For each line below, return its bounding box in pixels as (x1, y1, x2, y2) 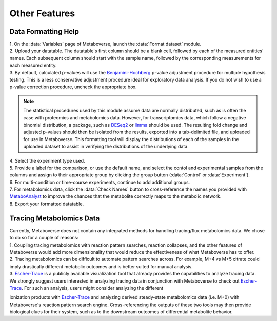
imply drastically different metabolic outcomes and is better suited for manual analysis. (9, 263, 193, 269)
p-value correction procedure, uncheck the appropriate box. (9, 84, 137, 90)
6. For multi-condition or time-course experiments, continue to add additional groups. (9, 179, 190, 185)
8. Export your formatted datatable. (9, 200, 84, 207)
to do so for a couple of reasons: (9, 235, 79, 241)
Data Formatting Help (9, 27, 80, 36)
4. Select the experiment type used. (9, 157, 85, 164)
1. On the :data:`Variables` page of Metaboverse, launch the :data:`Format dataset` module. (9, 41, 202, 47)
